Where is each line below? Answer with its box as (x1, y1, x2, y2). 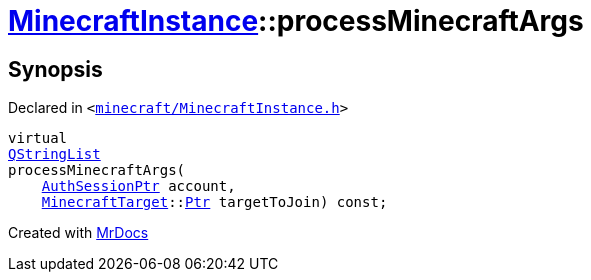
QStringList (8, 146, 101, 163)
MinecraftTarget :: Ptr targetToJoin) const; (41, 194, 388, 211)
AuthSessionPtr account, (41, 178, 236, 195)
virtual (8, 130, 68, 147)
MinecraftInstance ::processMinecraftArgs (8, 4, 584, 38)
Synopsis (8, 56, 103, 82)
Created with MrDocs (8, 224, 149, 242)
